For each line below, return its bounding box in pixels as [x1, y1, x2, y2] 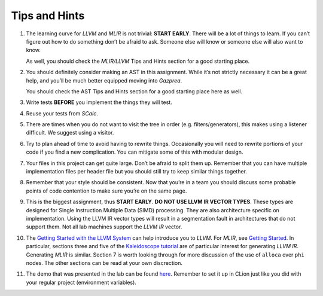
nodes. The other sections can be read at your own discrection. [26, 259, 182, 266]
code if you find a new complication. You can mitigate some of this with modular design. [26, 148, 243, 155]
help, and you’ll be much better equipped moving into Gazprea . [26, 77, 182, 84]
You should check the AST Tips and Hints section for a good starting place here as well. [26, 87, 242, 95]
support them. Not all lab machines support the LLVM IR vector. [26, 223, 182, 230]
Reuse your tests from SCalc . [26, 109, 99, 117]
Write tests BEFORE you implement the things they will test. [26, 99, 173, 106]
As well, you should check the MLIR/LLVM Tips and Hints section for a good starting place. [26, 57, 250, 65]
